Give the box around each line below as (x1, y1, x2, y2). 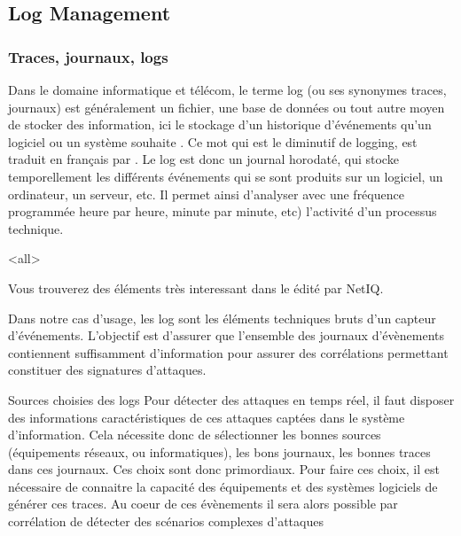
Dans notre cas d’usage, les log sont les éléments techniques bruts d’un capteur (8, 308, 436, 327)
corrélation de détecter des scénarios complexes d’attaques (8, 512, 324, 531)
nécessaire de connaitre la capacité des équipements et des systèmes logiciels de (8, 477, 438, 495)
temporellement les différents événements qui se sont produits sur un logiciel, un (8, 167, 443, 185)
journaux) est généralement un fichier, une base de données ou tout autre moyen (8, 97, 445, 116)
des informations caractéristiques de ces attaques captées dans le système (8, 408, 405, 426)
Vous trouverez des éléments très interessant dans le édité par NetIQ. (8, 278, 384, 297)
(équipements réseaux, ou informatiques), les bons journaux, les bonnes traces (8, 442, 431, 461)
